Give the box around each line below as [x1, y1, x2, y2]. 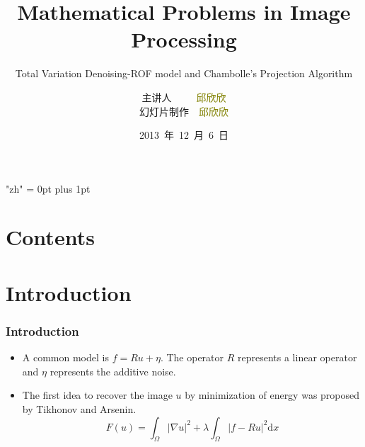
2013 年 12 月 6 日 [139, 128, 228, 142]
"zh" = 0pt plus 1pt [6, 181, 91, 196]
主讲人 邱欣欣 [141, 89, 226, 104]
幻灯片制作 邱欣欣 [139, 103, 228, 118]
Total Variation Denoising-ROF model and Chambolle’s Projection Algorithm [15, 66, 353, 81]
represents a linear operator [238, 350, 357, 365]
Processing [131, 25, 237, 54]
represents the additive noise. [50, 363, 176, 378]
